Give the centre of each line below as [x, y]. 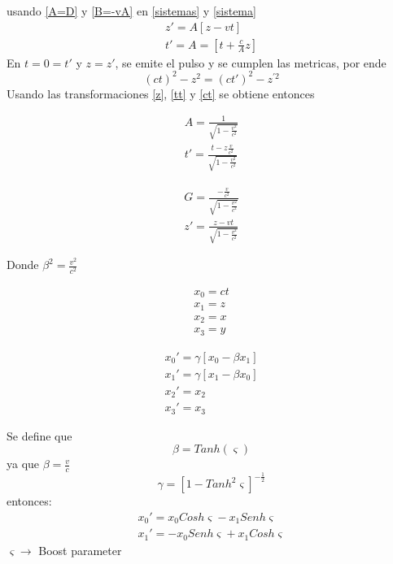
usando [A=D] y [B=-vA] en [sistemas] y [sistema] [131, 11]
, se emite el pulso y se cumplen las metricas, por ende [251, 62]
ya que [23, 464]
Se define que [39, 435]
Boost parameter [80, 550]
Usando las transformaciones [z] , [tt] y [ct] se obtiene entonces [161, 93]
